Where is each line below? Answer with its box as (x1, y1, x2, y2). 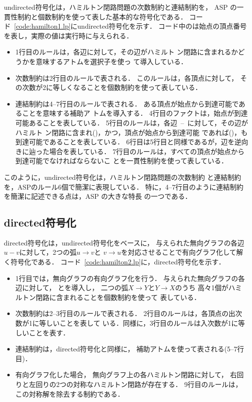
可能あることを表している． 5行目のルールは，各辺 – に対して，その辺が (15, 117, 248, 127)
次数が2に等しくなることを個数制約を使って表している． (22, 82, 202, 92)
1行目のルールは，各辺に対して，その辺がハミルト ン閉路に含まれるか (15, 47, 238, 57)
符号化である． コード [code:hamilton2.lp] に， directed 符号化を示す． (10, 257, 225, 267)
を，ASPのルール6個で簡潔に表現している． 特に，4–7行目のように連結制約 (4, 181, 244, 192)
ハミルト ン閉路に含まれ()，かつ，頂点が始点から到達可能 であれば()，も (15, 127, 248, 137)
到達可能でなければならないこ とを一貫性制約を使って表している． (15, 156, 228, 166)
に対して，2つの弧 (19, 247, 77, 257)
